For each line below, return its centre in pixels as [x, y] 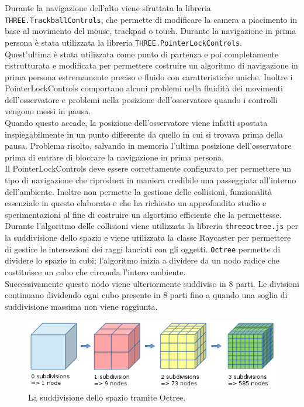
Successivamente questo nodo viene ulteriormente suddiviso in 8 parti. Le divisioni [152, 283]
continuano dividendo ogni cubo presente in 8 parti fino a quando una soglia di [146, 295]
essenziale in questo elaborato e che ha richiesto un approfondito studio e [136, 203]
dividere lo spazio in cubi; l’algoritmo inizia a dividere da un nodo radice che [142, 260]
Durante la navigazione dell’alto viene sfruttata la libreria [108, 8]
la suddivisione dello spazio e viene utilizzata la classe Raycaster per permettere [148, 237]
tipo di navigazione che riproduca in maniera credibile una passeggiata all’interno [151, 180]
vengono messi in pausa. [48, 111]
